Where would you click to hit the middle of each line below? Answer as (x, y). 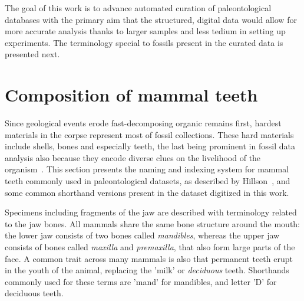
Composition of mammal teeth (131, 95)
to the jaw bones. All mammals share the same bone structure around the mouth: (153, 223)
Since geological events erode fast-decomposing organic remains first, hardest (143, 123)
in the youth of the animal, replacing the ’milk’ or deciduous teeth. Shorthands (147, 270)
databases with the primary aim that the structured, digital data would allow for (151, 19)
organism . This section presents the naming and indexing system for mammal (147, 169)
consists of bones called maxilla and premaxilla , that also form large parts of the (150, 247)
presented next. (32, 54)
